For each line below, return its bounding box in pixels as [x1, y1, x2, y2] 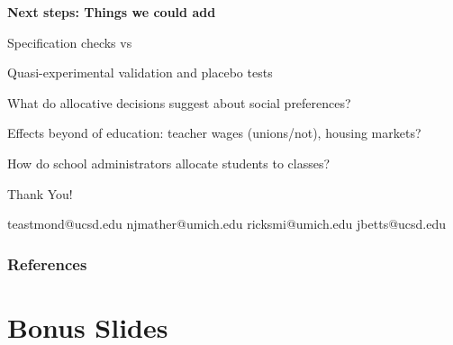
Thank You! [7, 184, 73, 203]
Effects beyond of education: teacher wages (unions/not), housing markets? [7, 123, 421, 142]
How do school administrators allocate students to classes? [7, 153, 331, 172]
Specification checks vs [7, 32, 132, 51]
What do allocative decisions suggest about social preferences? [7, 93, 351, 112]
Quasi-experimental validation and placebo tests [7, 63, 273, 82]
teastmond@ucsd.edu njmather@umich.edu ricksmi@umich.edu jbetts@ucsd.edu [7, 214, 447, 233]
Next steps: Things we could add [7, 3, 216, 21]
